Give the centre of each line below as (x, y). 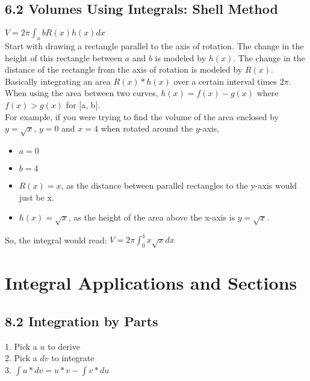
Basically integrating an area (58, 81)
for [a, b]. (83, 104)
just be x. (36, 197)
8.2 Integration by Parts (82, 321)
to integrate (73, 358)
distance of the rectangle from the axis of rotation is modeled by (124, 69)
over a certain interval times (225, 81)
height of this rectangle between (64, 57)
